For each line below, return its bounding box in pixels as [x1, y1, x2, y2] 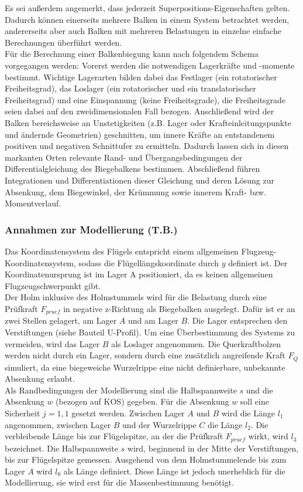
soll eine [240, 395, 269, 408]
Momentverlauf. [5, 197, 61, 209]
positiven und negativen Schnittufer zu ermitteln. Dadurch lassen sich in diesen [5, 140, 289, 152]
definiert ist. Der [228, 256, 288, 269]
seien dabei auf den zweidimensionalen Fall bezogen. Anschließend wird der [5, 105, 274, 117]
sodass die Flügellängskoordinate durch [78, 256, 219, 269]
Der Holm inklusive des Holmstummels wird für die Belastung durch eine [5, 291, 267, 303]
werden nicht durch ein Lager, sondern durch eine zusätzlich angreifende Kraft [5, 349, 285, 361]
